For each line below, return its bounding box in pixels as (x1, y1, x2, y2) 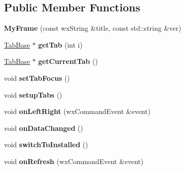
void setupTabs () (4, 89, 62, 100)
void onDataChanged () (4, 122, 83, 133)
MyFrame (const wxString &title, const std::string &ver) (4, 23, 182, 33)
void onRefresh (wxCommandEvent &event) (4, 156, 144, 166)
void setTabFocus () (4, 72, 70, 83)
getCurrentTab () (38, 56, 98, 66)
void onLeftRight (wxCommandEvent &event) (4, 106, 151, 116)
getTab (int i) (38, 39, 83, 50)
